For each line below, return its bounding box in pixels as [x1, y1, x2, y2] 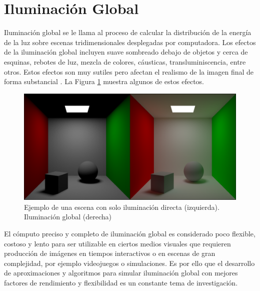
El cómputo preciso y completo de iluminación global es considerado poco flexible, [4, 228, 255, 238]
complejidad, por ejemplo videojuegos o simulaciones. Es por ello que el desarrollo [4, 257, 255, 268]
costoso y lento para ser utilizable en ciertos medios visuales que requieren [4, 238, 231, 248]
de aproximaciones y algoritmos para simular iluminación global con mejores [4, 267, 238, 278]
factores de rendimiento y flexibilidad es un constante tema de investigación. [4, 277, 238, 287]
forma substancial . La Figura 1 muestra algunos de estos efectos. [4, 76, 204, 87]
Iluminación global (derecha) [24, 211, 112, 222]
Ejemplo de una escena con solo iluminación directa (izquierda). [24, 201, 219, 212]
